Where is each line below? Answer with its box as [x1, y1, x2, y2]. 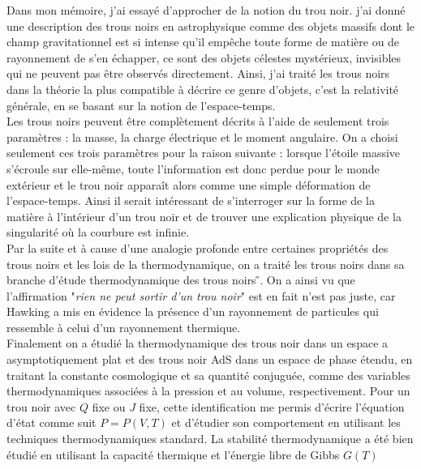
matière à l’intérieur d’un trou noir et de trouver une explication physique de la [6, 207, 402, 224]
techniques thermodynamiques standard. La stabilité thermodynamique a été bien [6, 430, 414, 447]
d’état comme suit [6, 414, 97, 431]
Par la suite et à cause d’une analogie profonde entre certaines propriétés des [6, 239, 389, 256]
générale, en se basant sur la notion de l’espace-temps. [6, 96, 276, 113]
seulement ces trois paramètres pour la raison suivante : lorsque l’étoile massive [6, 144, 401, 161]
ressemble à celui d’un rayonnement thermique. [6, 318, 241, 335]
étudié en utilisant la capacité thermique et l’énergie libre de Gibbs [6, 446, 340, 463]
